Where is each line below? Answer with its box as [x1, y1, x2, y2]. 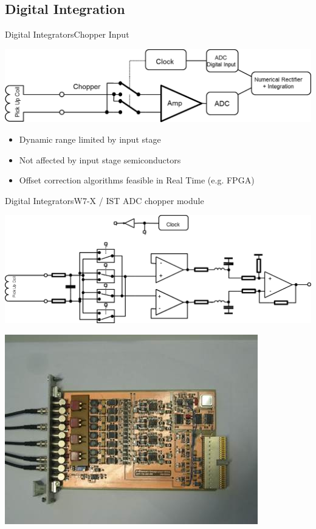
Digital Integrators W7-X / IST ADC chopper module [5, 194, 204, 206]
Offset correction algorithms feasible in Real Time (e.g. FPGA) [19, 174, 255, 186]
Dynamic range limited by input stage [19, 132, 161, 145]
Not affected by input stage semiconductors [19, 153, 181, 166]
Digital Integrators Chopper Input [5, 28, 129, 41]
